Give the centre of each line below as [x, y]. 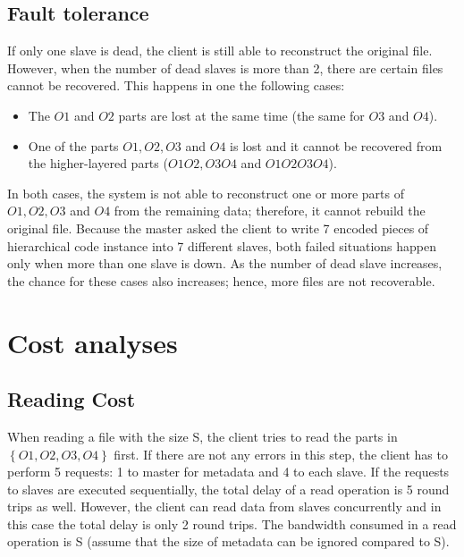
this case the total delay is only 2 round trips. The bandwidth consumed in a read [232, 523]
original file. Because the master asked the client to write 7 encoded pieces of [218, 228]
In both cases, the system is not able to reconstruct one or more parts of [206, 193]
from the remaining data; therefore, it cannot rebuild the [270, 211]
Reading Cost [72, 399]
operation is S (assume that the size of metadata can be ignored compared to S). [228, 541]
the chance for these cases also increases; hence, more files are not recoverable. [221, 280]
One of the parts [73, 145]
